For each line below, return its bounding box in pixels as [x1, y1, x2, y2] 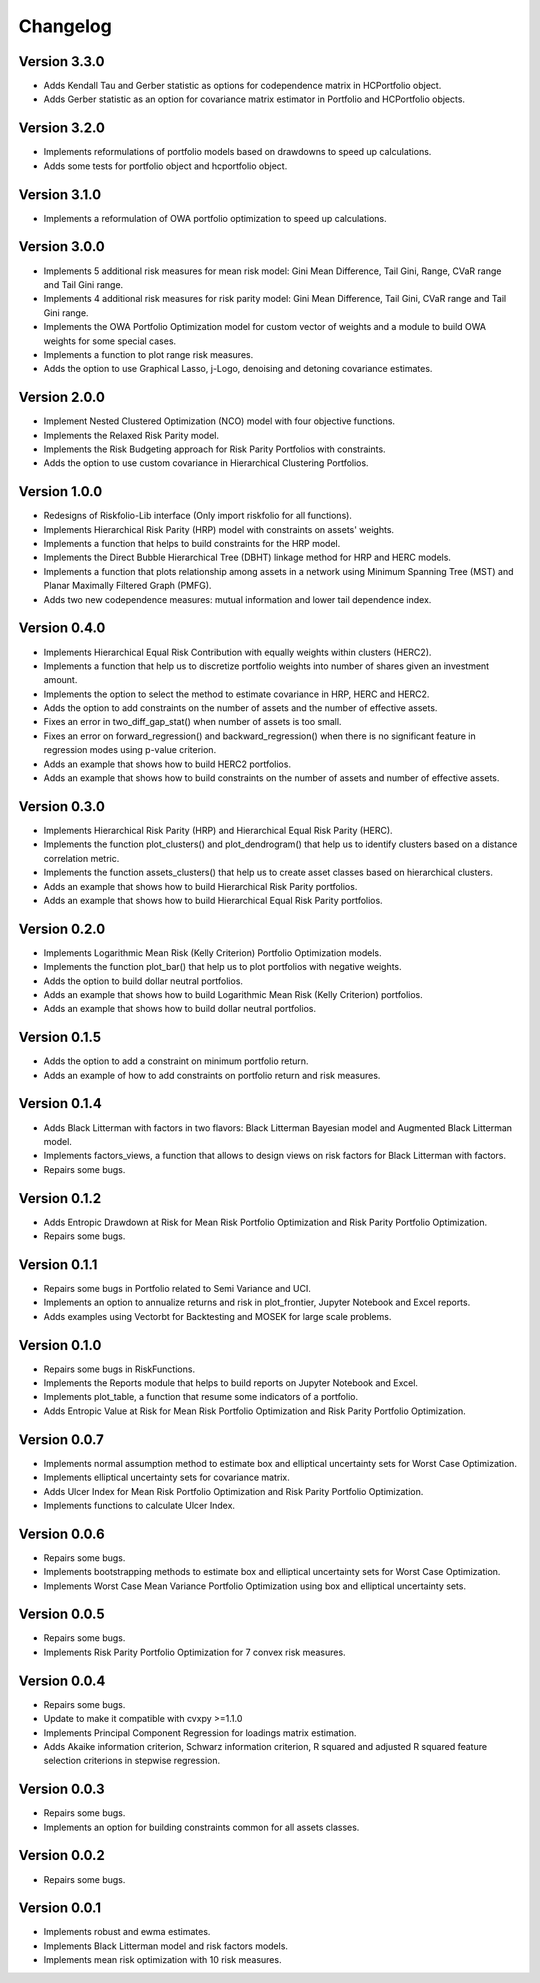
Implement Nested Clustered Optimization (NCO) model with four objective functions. [43, 415, 395, 427]
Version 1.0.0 [18, 483, 103, 500]
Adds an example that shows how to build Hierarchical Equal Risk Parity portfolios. [43, 894, 384, 906]
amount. [43, 674, 78, 686]
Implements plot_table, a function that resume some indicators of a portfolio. [43, 1391, 359, 1403]
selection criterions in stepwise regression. [43, 1755, 220, 1767]
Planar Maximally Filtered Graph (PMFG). [43, 580, 212, 592]
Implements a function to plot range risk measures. [43, 348, 254, 360]
